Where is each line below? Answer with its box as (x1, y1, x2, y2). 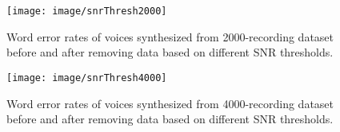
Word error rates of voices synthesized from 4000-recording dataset (6, 95, 334, 111)
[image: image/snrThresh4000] (6, 72, 167, 83)
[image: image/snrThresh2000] (6, 6, 167, 17)
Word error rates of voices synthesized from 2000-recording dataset (6, 28, 334, 45)
